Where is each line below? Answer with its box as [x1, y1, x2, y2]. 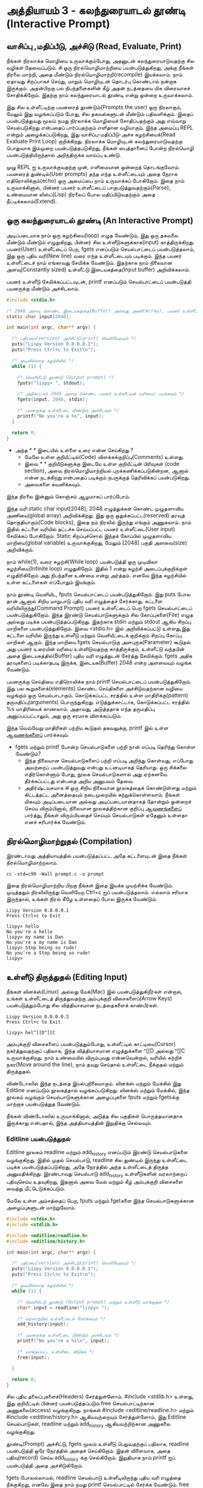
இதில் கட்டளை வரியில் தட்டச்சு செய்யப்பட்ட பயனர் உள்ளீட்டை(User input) [6, 525, 176, 532]
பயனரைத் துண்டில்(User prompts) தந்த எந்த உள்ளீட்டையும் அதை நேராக [6, 171, 178, 177]
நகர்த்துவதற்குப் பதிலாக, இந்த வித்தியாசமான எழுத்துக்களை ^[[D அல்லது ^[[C [6, 1047, 185, 1055]
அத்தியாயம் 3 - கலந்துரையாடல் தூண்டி [6, 4, 186, 18]
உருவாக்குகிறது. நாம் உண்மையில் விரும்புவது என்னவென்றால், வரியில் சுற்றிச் [6, 1054, 182, 1061]
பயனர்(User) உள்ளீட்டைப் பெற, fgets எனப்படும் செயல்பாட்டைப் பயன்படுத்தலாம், [6, 245, 195, 253]
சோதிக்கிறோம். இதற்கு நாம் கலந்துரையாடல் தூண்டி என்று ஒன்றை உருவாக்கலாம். [6, 92, 194, 98]
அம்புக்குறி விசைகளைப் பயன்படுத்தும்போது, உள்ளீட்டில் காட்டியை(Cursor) [6, 1041, 176, 1048]
